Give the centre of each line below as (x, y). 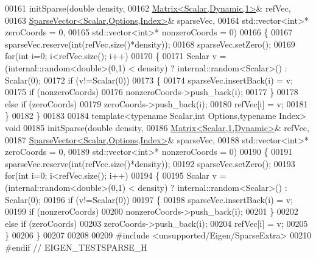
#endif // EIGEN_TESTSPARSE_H (76, 247)
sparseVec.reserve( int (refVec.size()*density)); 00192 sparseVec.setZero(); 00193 (150, 163)
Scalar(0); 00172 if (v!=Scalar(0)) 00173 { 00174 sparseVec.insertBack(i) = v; (149, 80)
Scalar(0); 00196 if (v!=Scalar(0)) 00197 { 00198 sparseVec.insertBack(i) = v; (149, 199)
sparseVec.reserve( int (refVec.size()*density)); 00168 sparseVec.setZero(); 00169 (150, 44)
